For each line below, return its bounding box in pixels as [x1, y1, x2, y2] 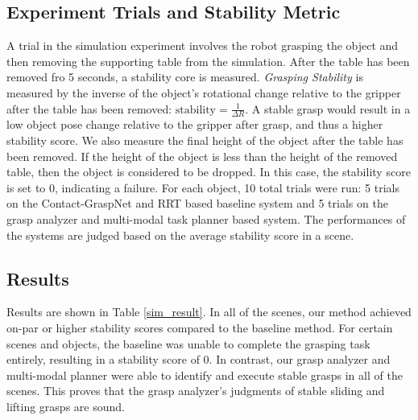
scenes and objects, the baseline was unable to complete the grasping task [6, 335, 370, 352]
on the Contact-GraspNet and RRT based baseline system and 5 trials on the [6, 195, 388, 212]
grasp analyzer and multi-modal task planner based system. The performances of [6, 210, 406, 227]
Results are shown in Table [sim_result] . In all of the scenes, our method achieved [6, 303, 412, 320]
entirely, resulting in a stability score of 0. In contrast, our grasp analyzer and [6, 351, 391, 368]
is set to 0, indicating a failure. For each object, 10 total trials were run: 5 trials [6, 179, 400, 196]
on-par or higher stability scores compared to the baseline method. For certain [6, 319, 393, 336]
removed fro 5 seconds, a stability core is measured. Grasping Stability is [6, 68, 363, 85]
